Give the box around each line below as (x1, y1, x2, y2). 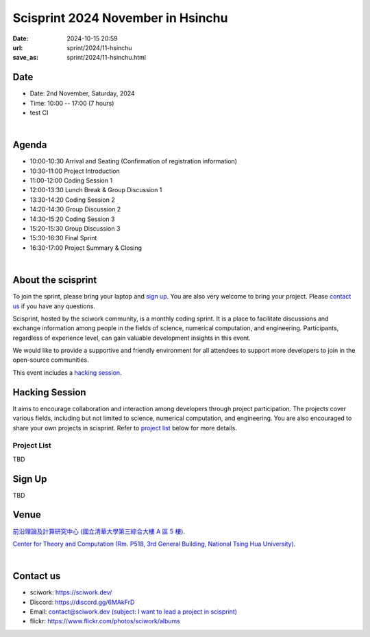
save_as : (12, 54, 39, 62)
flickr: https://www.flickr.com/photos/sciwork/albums (29, 617, 181, 625)
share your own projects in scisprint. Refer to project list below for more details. (12, 424, 238, 432)
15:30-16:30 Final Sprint (29, 234, 97, 242)
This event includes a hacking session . (12, 368, 123, 377)
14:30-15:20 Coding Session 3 (29, 215, 115, 223)
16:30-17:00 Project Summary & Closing (29, 244, 143, 252)
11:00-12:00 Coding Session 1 (29, 176, 113, 185)
